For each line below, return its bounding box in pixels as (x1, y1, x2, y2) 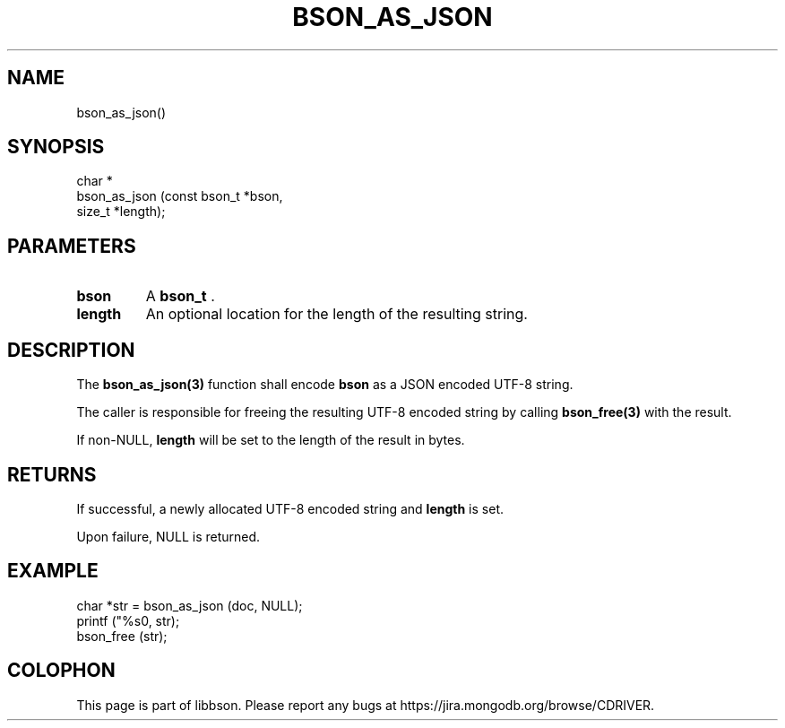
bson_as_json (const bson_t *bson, (76, 188, 283, 204)
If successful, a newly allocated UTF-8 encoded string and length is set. (76, 500, 504, 516)
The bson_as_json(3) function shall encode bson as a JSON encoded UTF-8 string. (76, 377, 574, 393)
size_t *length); (76, 204, 166, 220)
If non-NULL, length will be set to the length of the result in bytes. (76, 432, 465, 448)
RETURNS (7, 463, 97, 486)
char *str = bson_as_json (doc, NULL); (76, 597, 303, 613)
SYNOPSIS (7, 135, 105, 159)
